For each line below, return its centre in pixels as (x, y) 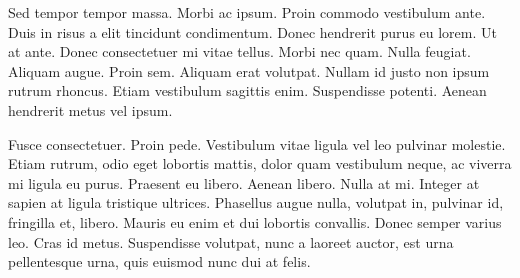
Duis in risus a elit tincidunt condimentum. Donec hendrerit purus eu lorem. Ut (252, 31)
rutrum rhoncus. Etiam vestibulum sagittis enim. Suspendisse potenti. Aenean (247, 90)
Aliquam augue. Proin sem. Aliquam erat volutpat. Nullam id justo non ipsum (249, 70)
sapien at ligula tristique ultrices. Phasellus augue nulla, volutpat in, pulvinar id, (256, 202)
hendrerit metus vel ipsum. (90, 109)
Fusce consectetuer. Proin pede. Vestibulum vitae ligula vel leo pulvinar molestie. (257, 143)
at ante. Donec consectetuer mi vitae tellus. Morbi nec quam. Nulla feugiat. (239, 51)
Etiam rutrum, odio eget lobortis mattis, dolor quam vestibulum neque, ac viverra (260, 163)
